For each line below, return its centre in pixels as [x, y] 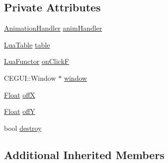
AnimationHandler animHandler [53, 28]
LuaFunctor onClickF [37, 61]
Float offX [20, 94]
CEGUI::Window [30, 78]
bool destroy [23, 128]
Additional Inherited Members [84, 154]
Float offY [20, 111]
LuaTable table [27, 44]
